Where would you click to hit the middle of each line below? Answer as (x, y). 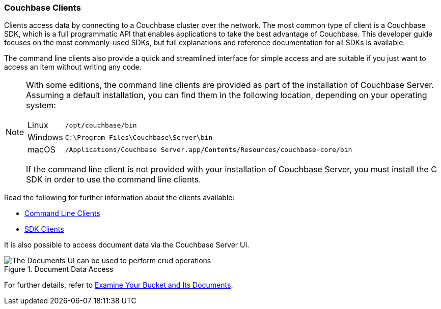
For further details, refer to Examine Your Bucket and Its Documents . (119, 285)
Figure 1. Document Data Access (59, 269)
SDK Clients (44, 229)
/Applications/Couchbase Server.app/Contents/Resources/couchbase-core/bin (209, 149)
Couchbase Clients (43, 8)
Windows (45, 137)
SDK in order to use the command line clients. (114, 180)
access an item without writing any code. (73, 67)
